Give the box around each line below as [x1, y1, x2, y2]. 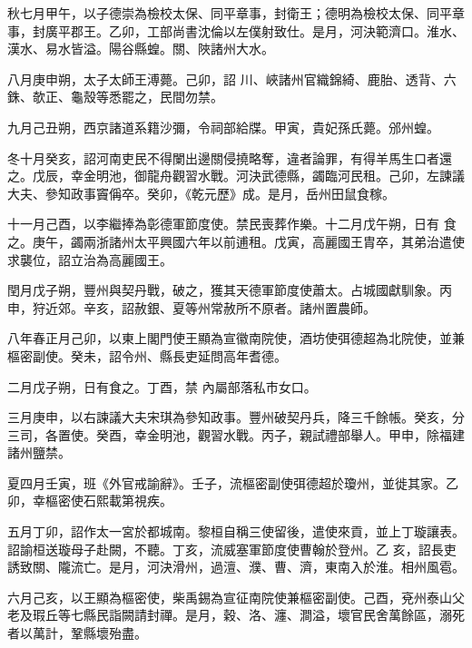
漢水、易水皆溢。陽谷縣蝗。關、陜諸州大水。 [7, 39, 274, 58]
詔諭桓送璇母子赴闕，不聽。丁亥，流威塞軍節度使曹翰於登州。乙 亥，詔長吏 [7, 539, 457, 558]
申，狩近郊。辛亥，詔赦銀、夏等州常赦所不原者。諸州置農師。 [7, 298, 376, 317]
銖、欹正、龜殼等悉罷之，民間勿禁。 [7, 87, 223, 106]
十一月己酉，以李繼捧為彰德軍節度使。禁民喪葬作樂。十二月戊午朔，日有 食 [7, 214, 457, 233]
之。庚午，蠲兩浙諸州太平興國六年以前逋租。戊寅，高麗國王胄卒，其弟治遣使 [7, 231, 465, 250]
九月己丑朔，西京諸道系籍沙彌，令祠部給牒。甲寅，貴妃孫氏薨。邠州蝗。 [7, 117, 439, 136]
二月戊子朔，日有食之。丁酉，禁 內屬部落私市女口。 [7, 377, 317, 396]
